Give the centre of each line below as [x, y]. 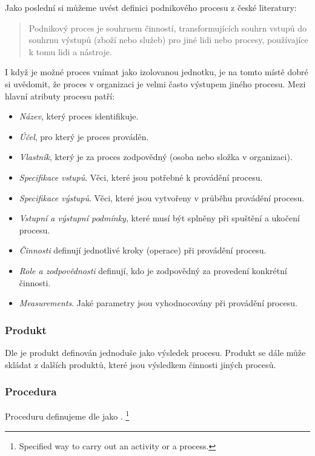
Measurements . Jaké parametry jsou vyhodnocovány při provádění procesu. [158, 303]
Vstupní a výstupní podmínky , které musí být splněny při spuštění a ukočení [159, 218]
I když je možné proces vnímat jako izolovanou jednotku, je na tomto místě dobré [157, 72]
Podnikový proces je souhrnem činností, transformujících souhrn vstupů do [168, 28]
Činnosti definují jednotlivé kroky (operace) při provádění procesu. [143, 250]
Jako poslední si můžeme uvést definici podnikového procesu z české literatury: [151, 7]
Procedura [31, 391]
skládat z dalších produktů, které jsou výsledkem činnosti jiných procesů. [141, 364]
